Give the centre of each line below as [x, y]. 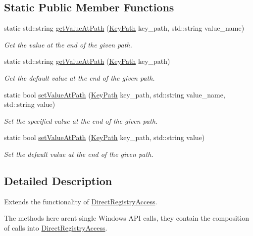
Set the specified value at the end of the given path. [81, 120]
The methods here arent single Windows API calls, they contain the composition [126, 218]
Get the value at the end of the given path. [68, 44]
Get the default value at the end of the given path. [79, 77]
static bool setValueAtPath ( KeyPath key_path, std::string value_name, [115, 94]
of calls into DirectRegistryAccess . [56, 227]
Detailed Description [58, 180]
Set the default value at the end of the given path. [79, 154]
